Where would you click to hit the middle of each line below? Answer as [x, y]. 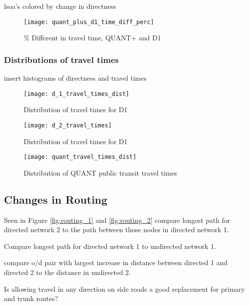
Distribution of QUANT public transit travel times [100, 172]
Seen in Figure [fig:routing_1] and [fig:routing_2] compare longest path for [117, 220]
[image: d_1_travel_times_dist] [77, 94]
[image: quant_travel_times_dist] [80, 157]
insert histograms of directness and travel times [75, 78]
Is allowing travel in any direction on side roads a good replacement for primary [124, 289]
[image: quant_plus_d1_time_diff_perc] [89, 22]
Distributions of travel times [62, 59]
